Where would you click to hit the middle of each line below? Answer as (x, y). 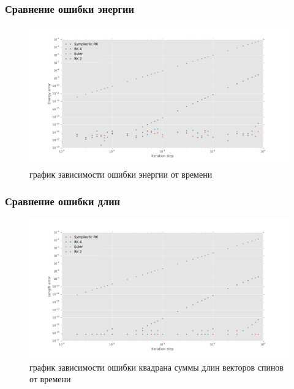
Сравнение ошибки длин (63, 201)
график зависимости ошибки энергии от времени (121, 174)
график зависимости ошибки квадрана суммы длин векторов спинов (156, 367)
